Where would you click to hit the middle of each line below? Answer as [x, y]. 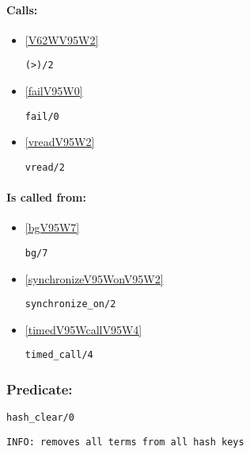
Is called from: [46, 197]
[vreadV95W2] [60, 142]
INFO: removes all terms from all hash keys [125, 442]
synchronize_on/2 [70, 304]
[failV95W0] [54, 91]
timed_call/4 [59, 355]
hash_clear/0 [40, 418]
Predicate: [40, 389]
